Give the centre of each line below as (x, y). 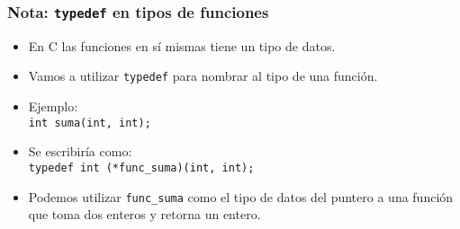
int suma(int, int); (90, 123)
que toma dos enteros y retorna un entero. (144, 214)
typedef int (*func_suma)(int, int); (141, 167)
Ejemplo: (53, 106)
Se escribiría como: (80, 151)
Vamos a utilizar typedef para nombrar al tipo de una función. (203, 76)
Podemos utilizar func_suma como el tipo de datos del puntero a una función (241, 196)
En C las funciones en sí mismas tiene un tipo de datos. (182, 45)
